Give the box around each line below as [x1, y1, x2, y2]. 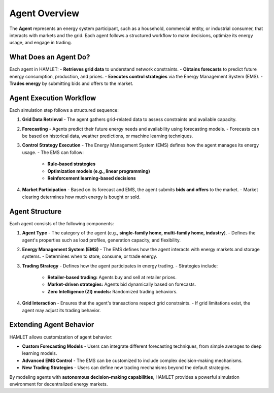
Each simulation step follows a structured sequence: [9, 107, 119, 113]
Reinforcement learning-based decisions [47, 175, 136, 182]
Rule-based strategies [47, 161, 96, 167]
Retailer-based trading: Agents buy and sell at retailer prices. [47, 275, 177, 281]
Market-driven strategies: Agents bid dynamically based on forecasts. [47, 281, 196, 287]
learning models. [22, 350, 57, 356]
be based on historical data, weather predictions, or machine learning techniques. [22, 133, 193, 139]
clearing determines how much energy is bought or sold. [22, 194, 141, 200]
